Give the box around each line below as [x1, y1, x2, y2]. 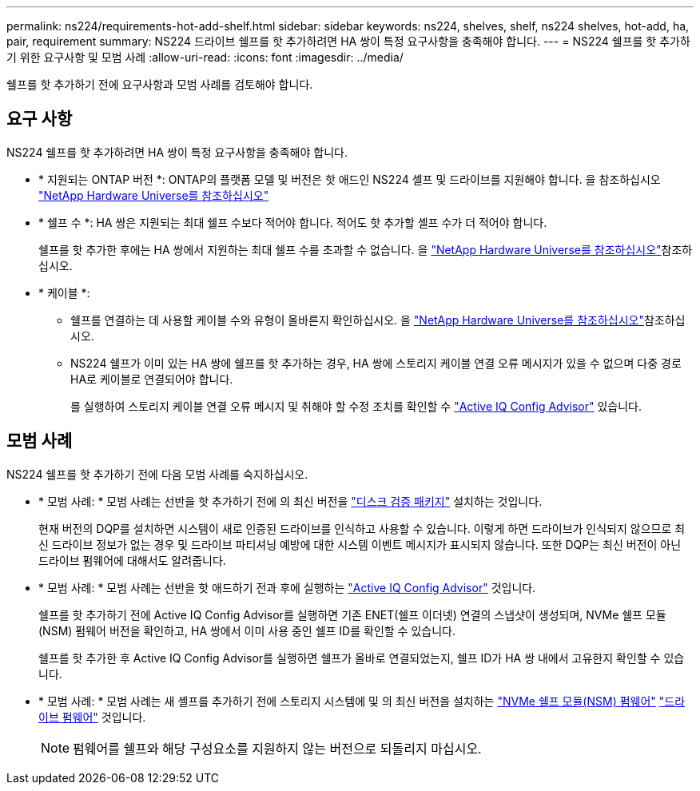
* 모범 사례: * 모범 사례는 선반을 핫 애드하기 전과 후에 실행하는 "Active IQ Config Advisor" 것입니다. [38, 580, 536, 594]
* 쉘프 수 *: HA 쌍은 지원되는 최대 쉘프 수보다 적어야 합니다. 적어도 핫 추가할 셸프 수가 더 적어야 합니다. [38, 215, 547, 229]
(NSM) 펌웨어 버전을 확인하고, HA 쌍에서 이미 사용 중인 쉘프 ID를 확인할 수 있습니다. [38, 623, 455, 638]
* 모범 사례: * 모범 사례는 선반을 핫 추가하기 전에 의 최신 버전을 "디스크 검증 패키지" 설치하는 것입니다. [38, 494, 543, 508]
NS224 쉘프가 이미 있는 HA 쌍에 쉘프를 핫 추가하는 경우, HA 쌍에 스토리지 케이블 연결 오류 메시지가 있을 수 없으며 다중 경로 [70, 356, 682, 370]
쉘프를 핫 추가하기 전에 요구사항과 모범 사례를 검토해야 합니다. [6, 78, 313, 91]
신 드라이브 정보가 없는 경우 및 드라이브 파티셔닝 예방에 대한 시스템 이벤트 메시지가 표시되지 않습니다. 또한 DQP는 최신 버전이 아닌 [38, 537, 682, 551]
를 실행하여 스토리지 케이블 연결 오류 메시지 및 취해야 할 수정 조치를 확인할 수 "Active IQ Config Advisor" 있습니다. [70, 399, 642, 413]
